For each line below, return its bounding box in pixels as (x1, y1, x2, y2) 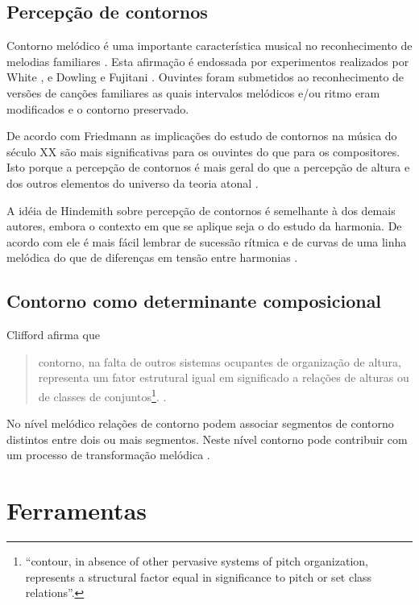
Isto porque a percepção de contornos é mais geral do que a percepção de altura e (6, 159, 410, 176)
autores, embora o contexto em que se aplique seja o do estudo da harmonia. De (6, 218, 402, 234)
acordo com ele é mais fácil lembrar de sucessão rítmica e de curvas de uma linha (6, 233, 407, 250)
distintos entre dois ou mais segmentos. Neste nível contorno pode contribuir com (6, 430, 408, 447)
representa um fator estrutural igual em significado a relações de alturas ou (38, 369, 409, 386)
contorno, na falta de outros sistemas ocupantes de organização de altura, (38, 353, 401, 370)
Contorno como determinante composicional (6, 288, 382, 313)
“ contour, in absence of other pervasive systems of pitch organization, (25, 553, 368, 570)
